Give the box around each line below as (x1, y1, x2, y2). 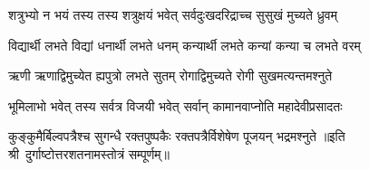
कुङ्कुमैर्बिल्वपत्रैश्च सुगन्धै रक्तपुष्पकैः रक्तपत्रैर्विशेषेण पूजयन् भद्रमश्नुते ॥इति (8, 127, 345, 146)
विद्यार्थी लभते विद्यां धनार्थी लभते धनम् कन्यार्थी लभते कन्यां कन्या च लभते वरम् (8, 35, 361, 54)
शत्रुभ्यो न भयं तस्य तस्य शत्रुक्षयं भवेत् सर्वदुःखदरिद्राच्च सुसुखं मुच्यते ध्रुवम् (8, 5, 337, 24)
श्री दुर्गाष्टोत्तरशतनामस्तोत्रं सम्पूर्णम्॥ (8, 144, 170, 163)
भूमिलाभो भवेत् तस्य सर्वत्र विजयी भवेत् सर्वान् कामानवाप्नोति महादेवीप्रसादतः (8, 96, 343, 115)
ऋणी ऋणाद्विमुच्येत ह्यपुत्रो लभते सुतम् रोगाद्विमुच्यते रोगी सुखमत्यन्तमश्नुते (8, 66, 333, 85)
